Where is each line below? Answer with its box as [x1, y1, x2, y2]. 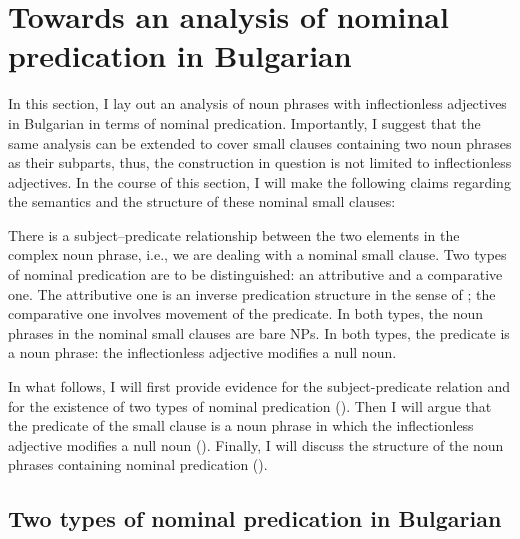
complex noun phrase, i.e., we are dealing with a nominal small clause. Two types [8, 244, 507, 265]
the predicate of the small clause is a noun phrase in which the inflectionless [8, 415, 474, 436]
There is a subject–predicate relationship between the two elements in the [8, 224, 460, 245]
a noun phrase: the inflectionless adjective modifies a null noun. [8, 342, 397, 363]
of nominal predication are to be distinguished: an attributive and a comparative [8, 264, 503, 285]
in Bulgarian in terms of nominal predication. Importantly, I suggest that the [8, 112, 481, 133]
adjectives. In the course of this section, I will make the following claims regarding [8, 171, 511, 192]
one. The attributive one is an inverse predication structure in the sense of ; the [8, 283, 496, 304]
